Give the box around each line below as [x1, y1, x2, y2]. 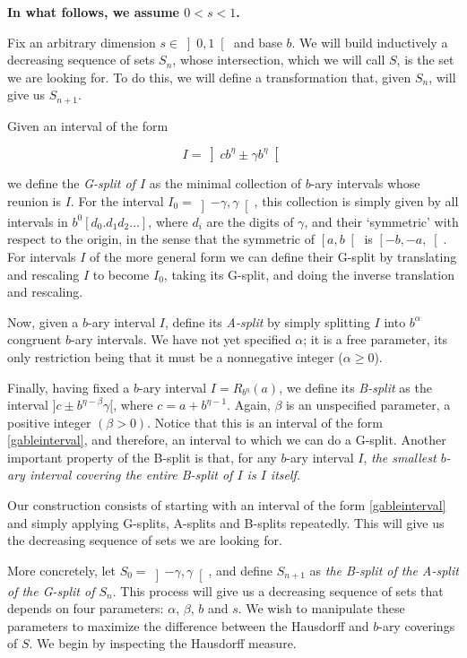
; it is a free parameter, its [303, 330, 448, 349]
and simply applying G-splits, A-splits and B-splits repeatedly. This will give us [7, 513, 445, 532]
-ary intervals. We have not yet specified [71, 330, 291, 349]
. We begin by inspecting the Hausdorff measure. [29, 634, 297, 653]
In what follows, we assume [7, 3, 179, 21]
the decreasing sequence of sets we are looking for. [7, 531, 282, 550]
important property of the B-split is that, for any [7, 447, 277, 466]
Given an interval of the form [7, 116, 169, 134]
